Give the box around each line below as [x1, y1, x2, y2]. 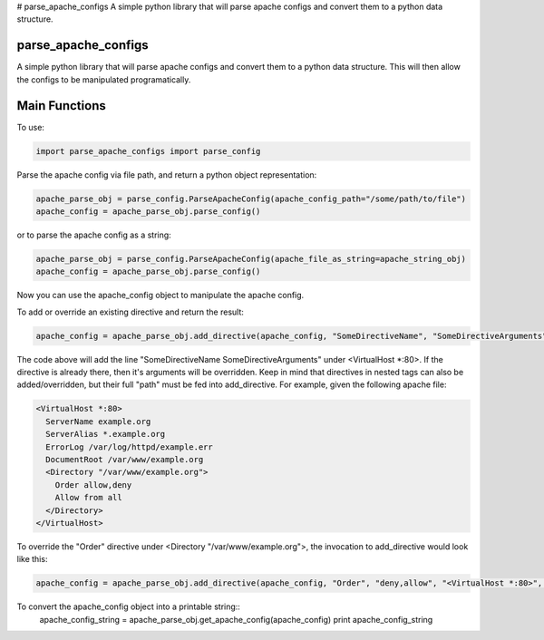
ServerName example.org [45, 416, 151, 426]
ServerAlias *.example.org [45, 429, 166, 440]
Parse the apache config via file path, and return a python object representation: [16, 169, 317, 180]
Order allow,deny [54, 480, 132, 490]
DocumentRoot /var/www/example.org [45, 454, 204, 464]
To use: [16, 121, 45, 132]
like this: [16, 554, 48, 565]
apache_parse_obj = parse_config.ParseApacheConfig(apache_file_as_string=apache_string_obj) [35, 254, 467, 264]
